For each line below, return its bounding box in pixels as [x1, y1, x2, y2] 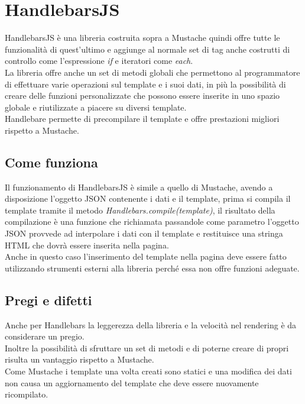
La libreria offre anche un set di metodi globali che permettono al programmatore [5, 66, 300, 78]
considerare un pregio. [5, 330, 85, 342]
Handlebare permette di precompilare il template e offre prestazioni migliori [5, 112, 280, 125]
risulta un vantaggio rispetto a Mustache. [5, 353, 154, 366]
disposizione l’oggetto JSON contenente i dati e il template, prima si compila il [5, 192, 291, 205]
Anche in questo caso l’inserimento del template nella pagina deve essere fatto [5, 250, 287, 263]
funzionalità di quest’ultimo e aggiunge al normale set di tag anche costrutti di [5, 43, 290, 55]
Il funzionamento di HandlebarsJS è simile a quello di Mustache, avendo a [5, 180, 273, 193]
